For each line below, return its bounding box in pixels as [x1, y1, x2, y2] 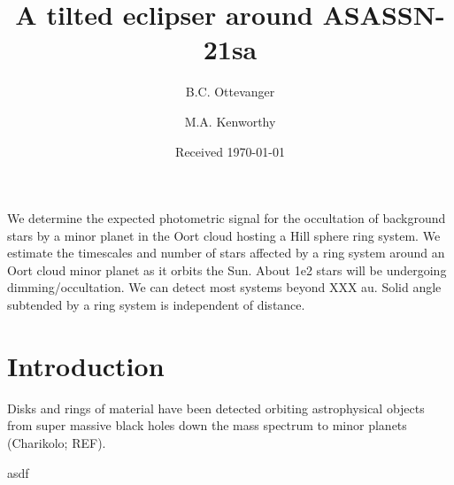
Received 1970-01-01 [175, 142, 285, 160]
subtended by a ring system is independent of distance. [7, 296, 305, 314]
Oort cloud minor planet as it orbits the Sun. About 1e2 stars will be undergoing [7, 260, 447, 279]
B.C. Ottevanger [185, 82, 275, 101]
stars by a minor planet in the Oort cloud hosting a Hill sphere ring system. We [7, 226, 441, 244]
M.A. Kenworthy [184, 112, 276, 130]
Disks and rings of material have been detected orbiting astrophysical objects [7, 398, 425, 417]
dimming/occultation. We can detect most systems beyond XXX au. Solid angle [7, 278, 442, 296]
